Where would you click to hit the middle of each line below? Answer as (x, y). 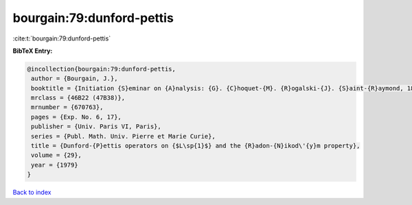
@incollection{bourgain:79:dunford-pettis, (102, 69)
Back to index (32, 193)
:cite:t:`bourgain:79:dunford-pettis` (62, 38)
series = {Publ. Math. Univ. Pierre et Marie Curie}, (123, 136)
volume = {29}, (57, 155)
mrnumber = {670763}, (67, 107)
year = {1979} (55, 165)
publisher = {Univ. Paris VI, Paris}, (96, 126)
